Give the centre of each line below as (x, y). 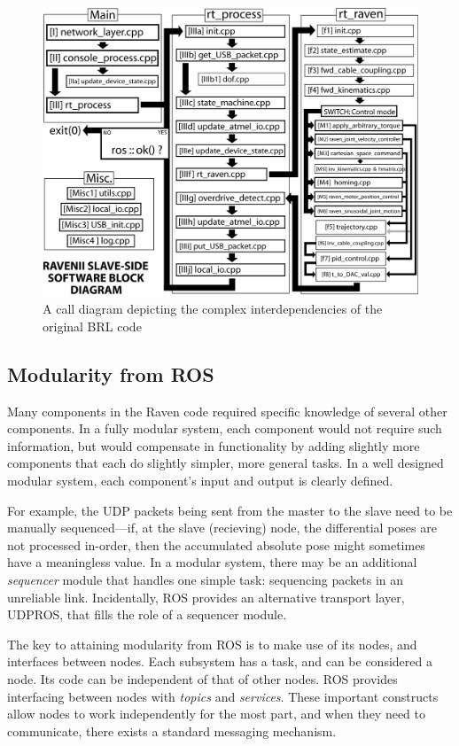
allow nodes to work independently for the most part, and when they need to (217, 714)
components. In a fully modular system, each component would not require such (225, 428)
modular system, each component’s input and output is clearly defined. (200, 481)
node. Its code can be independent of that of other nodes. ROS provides (202, 678)
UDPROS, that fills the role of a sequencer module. (147, 614)
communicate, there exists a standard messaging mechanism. (172, 730)
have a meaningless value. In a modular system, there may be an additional (212, 562)
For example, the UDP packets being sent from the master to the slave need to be (230, 510)
